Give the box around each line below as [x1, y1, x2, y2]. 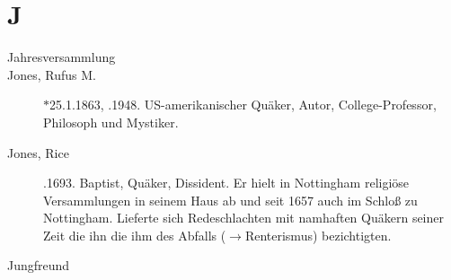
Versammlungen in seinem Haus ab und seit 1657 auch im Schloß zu [43, 190, 418, 209]
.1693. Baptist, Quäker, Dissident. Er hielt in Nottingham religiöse [43, 173, 410, 192]
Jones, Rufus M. [7, 65, 96, 83]
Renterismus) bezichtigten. [244, 225, 392, 244]
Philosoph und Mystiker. [43, 112, 179, 131]
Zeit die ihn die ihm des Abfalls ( [43, 225, 226, 244]
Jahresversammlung [7, 48, 116, 66]
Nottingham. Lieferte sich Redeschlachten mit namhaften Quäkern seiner [43, 208, 444, 227]
